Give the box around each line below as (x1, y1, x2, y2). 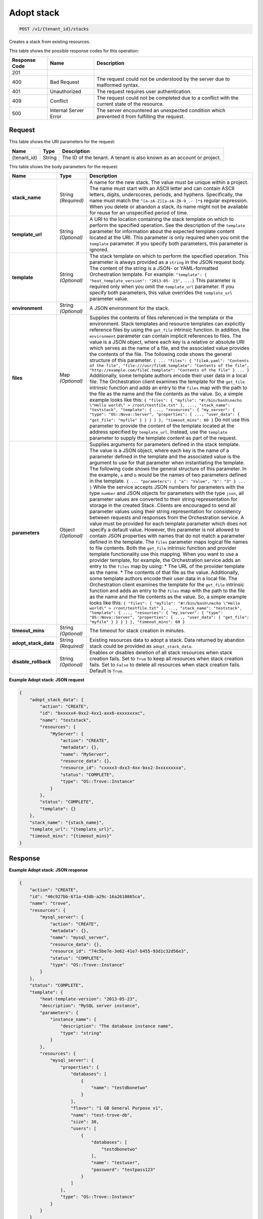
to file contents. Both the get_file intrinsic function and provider (89, 545, 237, 551)
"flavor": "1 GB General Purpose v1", (71, 1105, 163, 1111)
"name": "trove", (29, 901, 71, 906)
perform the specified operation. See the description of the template (89, 222, 245, 229)
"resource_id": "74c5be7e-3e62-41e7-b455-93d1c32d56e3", (50, 948, 189, 954)
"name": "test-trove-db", (71, 1112, 132, 1118)
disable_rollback (12, 658, 51, 665)
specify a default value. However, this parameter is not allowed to (89, 527, 240, 533)
